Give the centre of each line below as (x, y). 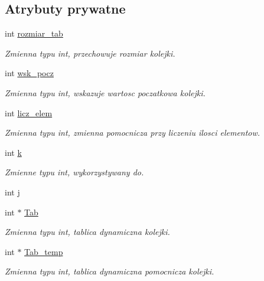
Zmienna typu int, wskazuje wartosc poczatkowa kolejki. (105, 92)
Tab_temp (44, 251)
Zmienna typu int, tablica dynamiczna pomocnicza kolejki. (110, 271)
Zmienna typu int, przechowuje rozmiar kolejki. (90, 53)
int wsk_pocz (29, 73)
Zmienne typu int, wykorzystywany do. (74, 172)
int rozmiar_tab (34, 33)
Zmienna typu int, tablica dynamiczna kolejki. (87, 232)
